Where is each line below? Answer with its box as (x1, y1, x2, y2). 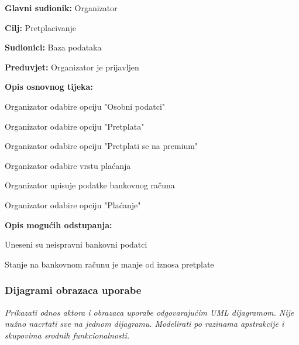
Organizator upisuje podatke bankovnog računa (5, 179, 175, 191)
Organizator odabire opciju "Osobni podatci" (5, 100, 166, 112)
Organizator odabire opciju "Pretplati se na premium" (5, 140, 198, 152)
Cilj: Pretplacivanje (5, 21, 76, 33)
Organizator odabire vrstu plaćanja (5, 159, 131, 171)
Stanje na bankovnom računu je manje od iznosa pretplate (5, 258, 214, 270)
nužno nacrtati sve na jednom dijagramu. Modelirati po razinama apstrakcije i (5, 317, 284, 330)
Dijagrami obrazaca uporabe (5, 283, 142, 297)
